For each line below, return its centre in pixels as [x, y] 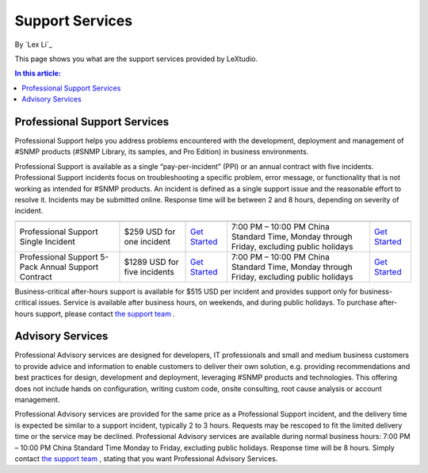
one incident [147, 241]
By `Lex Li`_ [34, 44]
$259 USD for [150, 232]
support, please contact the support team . [105, 313]
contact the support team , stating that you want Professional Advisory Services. [146, 458]
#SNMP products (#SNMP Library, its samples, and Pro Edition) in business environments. [162, 152]
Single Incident [47, 241]
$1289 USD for [151, 262]
